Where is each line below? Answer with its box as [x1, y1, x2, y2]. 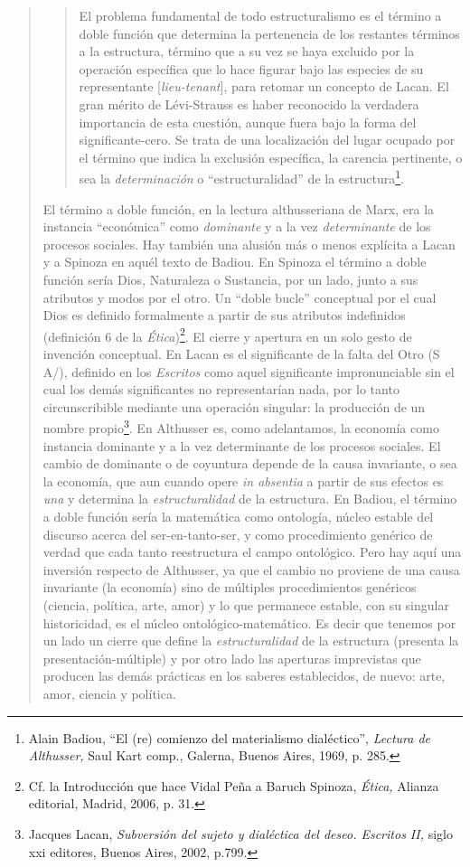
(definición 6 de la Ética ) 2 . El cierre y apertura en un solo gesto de [42, 324, 412, 345]
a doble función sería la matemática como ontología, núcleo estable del [42, 507, 434, 525]
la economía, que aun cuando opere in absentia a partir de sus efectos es [42, 471, 444, 490]
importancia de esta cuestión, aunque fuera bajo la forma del [79, 112, 417, 131]
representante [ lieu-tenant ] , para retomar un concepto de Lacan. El [79, 77, 449, 96]
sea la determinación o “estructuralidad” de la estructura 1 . [79, 166, 404, 187]
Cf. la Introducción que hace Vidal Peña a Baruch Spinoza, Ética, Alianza [28, 776, 439, 795]
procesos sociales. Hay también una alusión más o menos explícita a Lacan [42, 234, 456, 253]
